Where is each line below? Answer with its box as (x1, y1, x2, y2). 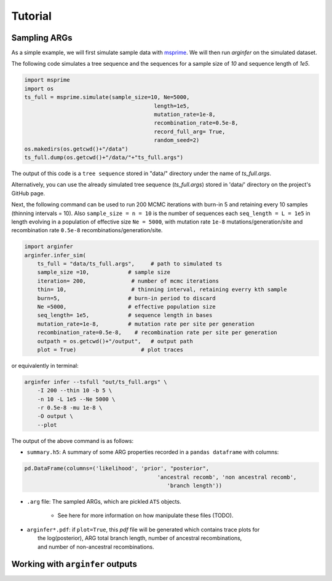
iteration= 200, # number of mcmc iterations (37, 277, 219, 284)
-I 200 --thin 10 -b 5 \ (37, 387, 113, 394)
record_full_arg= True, (154, 128, 226, 135)
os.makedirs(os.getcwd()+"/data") (24, 145, 128, 152)
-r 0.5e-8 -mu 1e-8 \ (37, 404, 103, 411)
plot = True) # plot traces (37, 346, 184, 353)
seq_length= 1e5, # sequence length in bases (37, 312, 213, 319)
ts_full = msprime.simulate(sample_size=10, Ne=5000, (24, 94, 190, 101)
